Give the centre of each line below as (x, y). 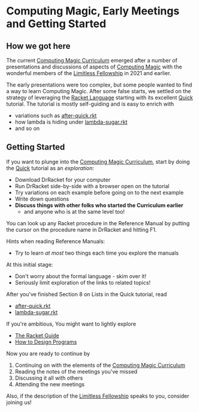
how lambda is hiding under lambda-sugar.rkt (71, 122)
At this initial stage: (30, 264)
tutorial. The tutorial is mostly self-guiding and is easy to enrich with (90, 104)
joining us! (19, 402)
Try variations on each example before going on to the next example (99, 192)
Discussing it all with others (49, 378)
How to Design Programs (46, 342)
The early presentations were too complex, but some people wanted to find (99, 85)
